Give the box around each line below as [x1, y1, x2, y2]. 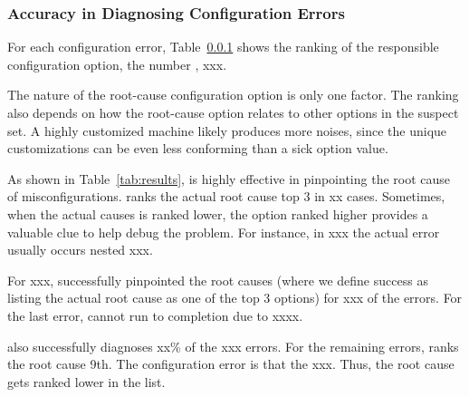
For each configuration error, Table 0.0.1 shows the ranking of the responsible [7, 37, 439, 56]
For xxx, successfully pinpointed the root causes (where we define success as [7, 270, 428, 289]
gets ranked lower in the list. [7, 372, 166, 391]
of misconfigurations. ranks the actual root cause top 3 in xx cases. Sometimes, [7, 187, 445, 206]
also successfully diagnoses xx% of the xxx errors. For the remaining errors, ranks [7, 336, 459, 355]
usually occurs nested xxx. [7, 240, 153, 259]
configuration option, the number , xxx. [7, 54, 227, 73]
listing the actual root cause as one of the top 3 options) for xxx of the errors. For [7, 288, 463, 307]
